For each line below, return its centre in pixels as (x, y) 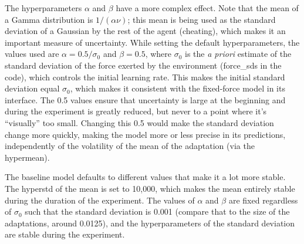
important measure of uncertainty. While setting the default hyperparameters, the (152, 42)
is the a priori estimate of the (238, 54)
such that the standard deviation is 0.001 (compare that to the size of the (157, 211)
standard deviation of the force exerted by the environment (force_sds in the (143, 65)
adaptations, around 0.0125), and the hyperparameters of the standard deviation (150, 223)
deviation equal (32, 88)
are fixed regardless (263, 200)
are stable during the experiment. (65, 234)
